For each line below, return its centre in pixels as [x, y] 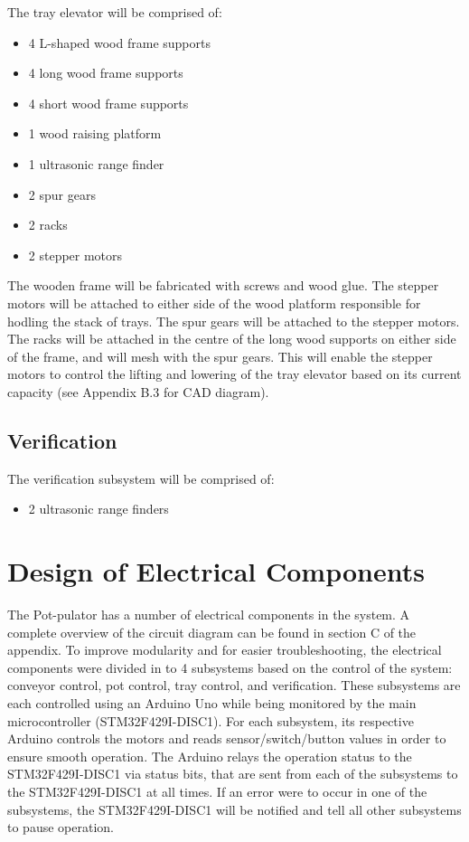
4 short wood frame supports [108, 103]
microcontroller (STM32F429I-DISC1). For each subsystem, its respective [211, 720]
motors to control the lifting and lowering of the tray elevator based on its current [234, 374]
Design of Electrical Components [216, 571]
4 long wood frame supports [106, 73]
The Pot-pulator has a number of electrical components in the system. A [209, 615]
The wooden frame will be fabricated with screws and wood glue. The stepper [223, 285]
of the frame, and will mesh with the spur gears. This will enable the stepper [220, 356]
